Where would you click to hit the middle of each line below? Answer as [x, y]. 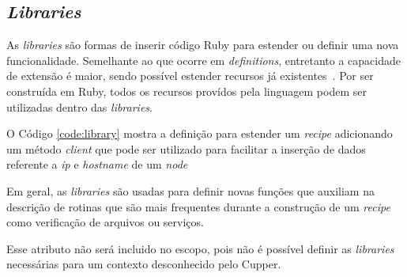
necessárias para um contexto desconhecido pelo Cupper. [144, 264]
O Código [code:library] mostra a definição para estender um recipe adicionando [200, 133]
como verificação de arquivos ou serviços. [105, 222]
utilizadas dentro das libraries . [79, 106]
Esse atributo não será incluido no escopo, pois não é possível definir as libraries [200, 248]
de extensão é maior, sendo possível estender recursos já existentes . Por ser [190, 76]
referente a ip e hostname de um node [97, 164]
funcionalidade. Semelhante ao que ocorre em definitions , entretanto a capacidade [203, 60]
